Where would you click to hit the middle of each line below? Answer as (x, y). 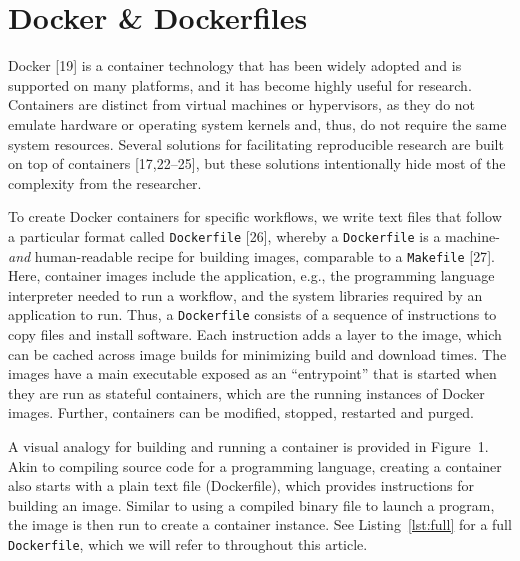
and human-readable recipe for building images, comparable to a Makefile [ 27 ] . (251, 255)
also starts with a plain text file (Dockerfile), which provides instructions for (241, 485)
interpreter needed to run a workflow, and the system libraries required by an (245, 294)
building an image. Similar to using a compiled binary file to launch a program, (251, 504)
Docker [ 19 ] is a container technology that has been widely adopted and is (235, 65)
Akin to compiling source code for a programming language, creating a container (255, 465)
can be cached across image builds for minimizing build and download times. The (257, 353)
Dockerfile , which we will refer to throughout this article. (188, 543)
